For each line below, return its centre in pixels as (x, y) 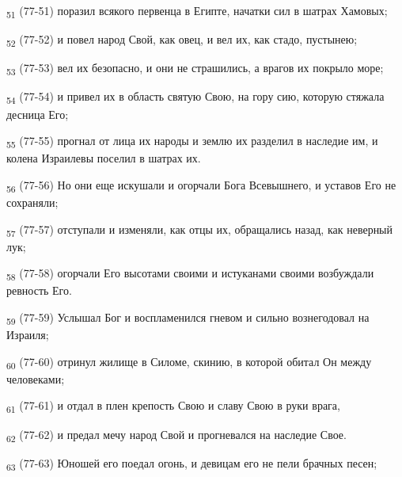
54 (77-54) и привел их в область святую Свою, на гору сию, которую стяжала (195, 97)
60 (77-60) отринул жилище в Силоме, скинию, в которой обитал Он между (189, 362)
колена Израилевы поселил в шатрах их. (104, 158)
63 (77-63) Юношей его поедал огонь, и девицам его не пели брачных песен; (192, 464)
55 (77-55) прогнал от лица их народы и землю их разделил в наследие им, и (192, 141)
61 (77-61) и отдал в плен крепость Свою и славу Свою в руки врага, (173, 406)
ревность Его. (39, 290)
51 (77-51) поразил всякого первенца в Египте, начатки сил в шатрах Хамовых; (197, 11)
